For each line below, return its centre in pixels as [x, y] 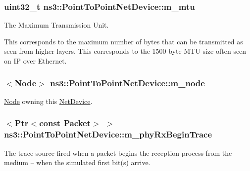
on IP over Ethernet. [35, 61]
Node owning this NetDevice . [48, 101]
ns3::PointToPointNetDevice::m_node [127, 83]
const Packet [65, 123]
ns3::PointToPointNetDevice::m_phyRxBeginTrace [108, 134]
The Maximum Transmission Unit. [56, 25]
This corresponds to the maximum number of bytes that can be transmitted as [124, 41]
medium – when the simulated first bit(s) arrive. [77, 162]
